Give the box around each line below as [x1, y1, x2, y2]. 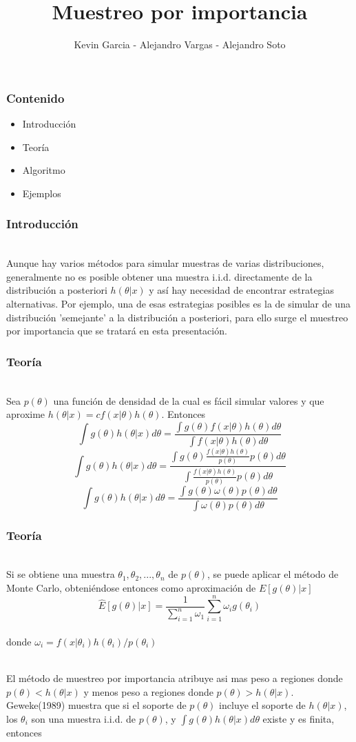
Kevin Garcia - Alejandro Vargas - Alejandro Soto [74, 37, 286, 52]
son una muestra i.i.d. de [31, 711, 136, 725]
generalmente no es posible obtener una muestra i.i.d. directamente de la [6, 269, 313, 283]
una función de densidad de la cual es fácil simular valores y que [53, 393, 324, 408]
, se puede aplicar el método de [207, 567, 339, 581]
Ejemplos [22, 186, 61, 200]
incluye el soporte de [219, 698, 306, 712]
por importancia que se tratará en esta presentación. [6, 323, 227, 338]
